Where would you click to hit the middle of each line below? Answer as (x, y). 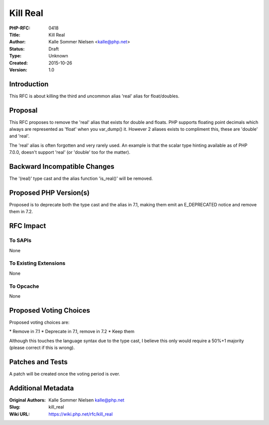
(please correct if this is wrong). (42, 348)
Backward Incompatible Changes (62, 167)
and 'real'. (19, 136)
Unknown (58, 56)
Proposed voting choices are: (39, 322)
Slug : (15, 407)
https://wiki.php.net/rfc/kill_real (81, 414)
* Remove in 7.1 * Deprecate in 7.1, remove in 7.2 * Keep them (72, 332)
